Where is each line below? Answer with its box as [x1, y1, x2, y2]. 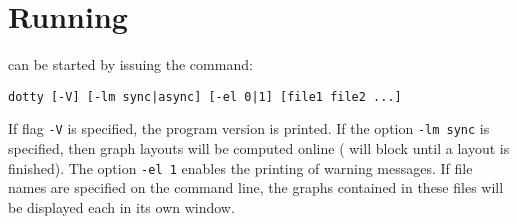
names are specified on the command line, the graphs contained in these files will [8, 177, 504, 198]
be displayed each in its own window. [8, 196, 235, 217]
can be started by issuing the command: [8, 54, 253, 75]
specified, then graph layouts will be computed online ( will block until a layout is [8, 138, 510, 159]
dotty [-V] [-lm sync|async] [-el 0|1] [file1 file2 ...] [8, 89, 402, 104]
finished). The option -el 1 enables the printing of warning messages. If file [8, 157, 473, 178]
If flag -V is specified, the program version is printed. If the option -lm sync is [8, 118, 490, 139]
